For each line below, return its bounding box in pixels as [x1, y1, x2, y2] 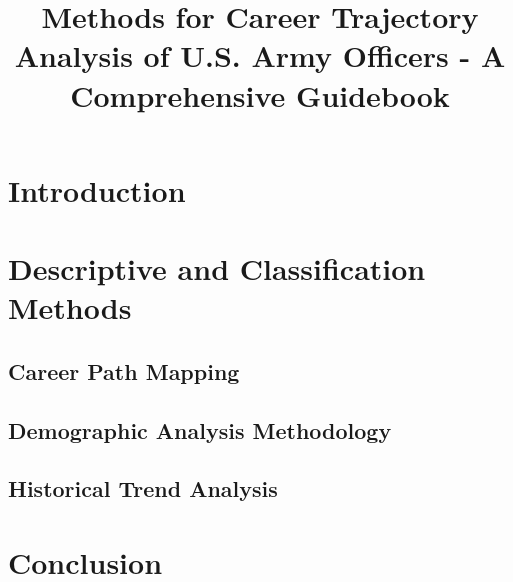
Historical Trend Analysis [8, 473, 278, 504]
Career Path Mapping [8, 355, 240, 386]
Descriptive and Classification [8, 248, 426, 289]
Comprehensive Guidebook [70, 74, 450, 115]
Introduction [8, 169, 186, 210]
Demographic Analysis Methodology [8, 414, 392, 445]
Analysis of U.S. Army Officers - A [14, 35, 506, 76]
